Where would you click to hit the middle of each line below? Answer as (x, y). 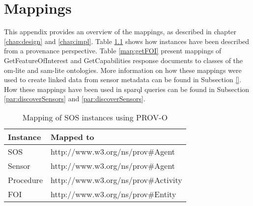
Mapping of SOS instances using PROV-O (95, 117)
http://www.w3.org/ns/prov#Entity (113, 194)
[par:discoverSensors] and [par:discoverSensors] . (75, 99)
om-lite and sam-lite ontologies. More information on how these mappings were (123, 70)
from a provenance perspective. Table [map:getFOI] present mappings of (113, 51)
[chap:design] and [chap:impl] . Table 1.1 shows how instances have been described (127, 41)
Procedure (25, 180)
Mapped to (72, 137)
